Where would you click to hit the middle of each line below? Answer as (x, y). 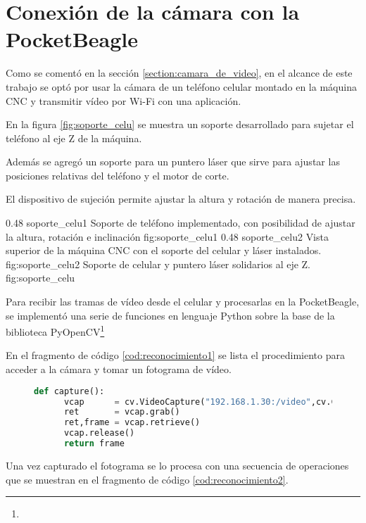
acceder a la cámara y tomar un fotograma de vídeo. (119, 369)
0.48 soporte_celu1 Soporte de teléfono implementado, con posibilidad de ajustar (181, 223)
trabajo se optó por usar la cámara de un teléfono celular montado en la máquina (181, 86)
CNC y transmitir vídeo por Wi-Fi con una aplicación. (124, 100)
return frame (94, 444)
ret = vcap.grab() (122, 412)
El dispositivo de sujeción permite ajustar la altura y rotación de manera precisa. (181, 199)
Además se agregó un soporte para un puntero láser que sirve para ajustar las (173, 162)
